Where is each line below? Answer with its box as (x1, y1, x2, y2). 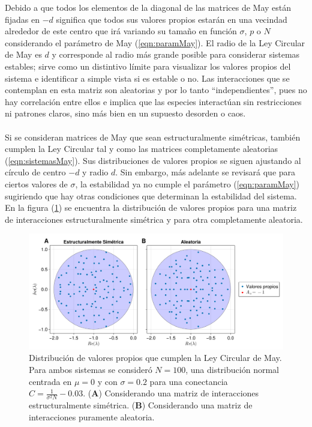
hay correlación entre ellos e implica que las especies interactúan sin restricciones (5, 95, 302, 108)
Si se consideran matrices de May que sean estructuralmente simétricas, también (5, 130, 301, 143)
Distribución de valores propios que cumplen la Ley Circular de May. (29, 351, 282, 364)
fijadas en (5, 13, 40, 25)
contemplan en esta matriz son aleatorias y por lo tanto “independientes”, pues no (5, 83, 307, 96)
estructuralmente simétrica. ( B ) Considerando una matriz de (29, 399, 253, 411)
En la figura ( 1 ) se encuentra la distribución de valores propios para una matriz (5, 201, 297, 214)
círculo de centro (5, 166, 66, 178)
